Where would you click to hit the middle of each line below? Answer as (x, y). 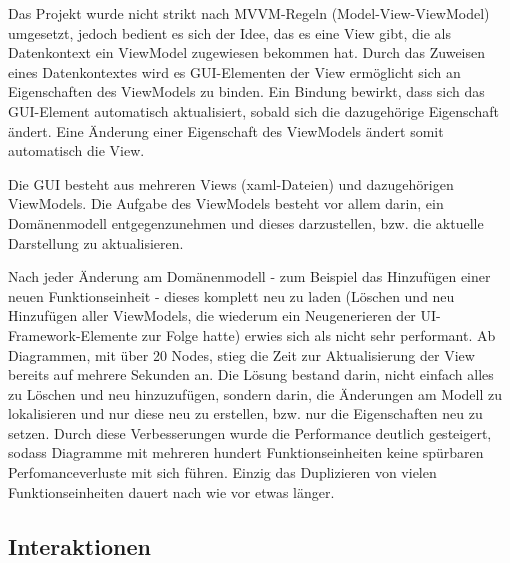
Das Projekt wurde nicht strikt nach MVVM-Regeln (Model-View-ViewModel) (249, 13)
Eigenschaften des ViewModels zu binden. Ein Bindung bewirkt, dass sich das (246, 91)
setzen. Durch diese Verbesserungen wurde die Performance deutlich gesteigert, (250, 432)
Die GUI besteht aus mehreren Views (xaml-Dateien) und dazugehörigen (231, 183)
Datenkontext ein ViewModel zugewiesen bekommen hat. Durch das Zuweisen (247, 52)
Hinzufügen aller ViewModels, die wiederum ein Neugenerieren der (212, 315)
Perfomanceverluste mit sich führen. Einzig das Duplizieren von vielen (222, 472)
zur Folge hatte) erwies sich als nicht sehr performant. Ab (318, 334)
